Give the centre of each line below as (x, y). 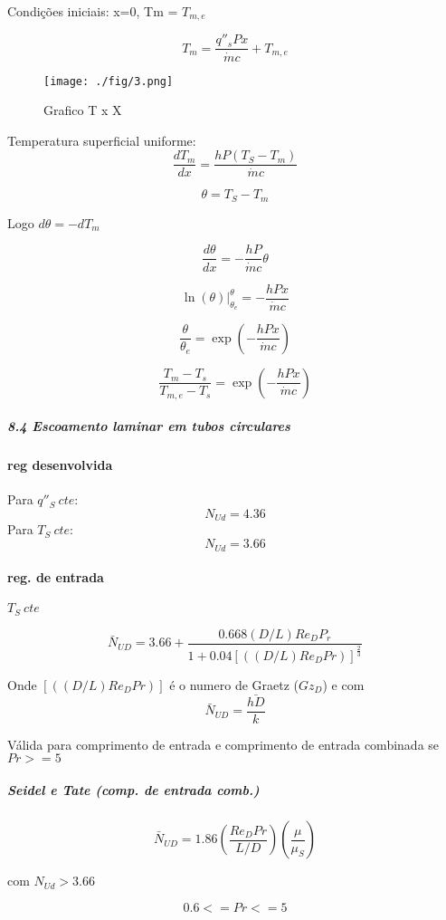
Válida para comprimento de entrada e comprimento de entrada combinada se (223, 744)
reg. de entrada (56, 577)
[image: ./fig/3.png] (109, 81)
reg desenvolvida (60, 465)
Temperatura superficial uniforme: (102, 140)
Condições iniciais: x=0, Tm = (93, 11)
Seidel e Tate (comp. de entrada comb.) (133, 790)
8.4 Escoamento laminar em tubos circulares (149, 426)
